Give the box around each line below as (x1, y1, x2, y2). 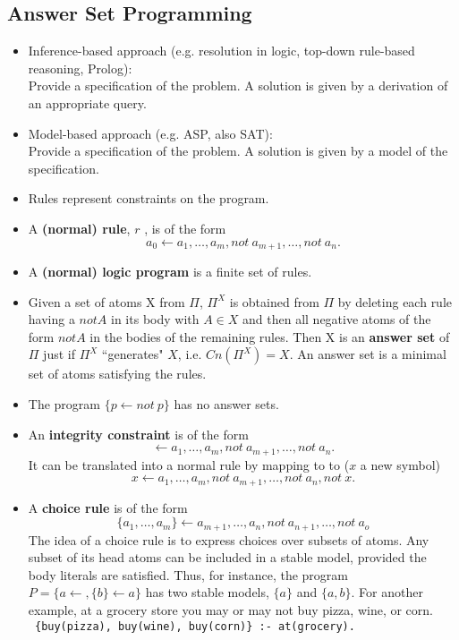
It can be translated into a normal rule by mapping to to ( (28, 455, 350, 474)
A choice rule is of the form (28, 498, 188, 516)
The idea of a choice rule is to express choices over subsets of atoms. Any (28, 530, 429, 549)
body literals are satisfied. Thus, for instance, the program (28, 565, 349, 584)
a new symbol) (360, 455, 440, 474)
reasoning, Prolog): (28, 58, 132, 77)
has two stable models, (145, 583, 269, 602)
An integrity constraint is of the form (28, 424, 249, 443)
